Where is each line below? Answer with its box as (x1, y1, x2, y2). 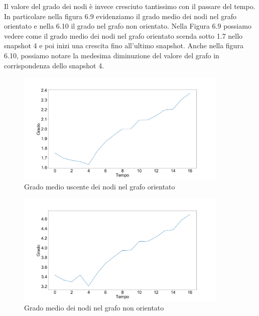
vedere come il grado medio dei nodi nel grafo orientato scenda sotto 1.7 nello (4, 30, 243, 41)
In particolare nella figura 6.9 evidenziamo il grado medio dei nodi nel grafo (4, 11, 237, 21)
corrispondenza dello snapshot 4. (4, 60, 104, 70)
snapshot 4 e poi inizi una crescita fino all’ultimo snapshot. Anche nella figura (4, 40, 243, 51)
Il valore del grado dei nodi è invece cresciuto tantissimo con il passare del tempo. (4, 1, 255, 11)
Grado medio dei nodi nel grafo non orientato (24, 302, 164, 313)
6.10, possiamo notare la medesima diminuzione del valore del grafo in (4, 50, 219, 60)
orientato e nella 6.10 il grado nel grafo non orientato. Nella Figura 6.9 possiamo (4, 21, 251, 31)
